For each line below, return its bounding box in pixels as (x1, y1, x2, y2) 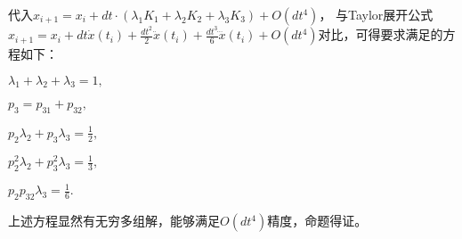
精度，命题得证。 (267, 211, 368, 230)
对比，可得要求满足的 (318, 25, 443, 44)
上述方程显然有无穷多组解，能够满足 (8, 211, 220, 230)
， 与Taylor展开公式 (319, 5, 434, 23)
